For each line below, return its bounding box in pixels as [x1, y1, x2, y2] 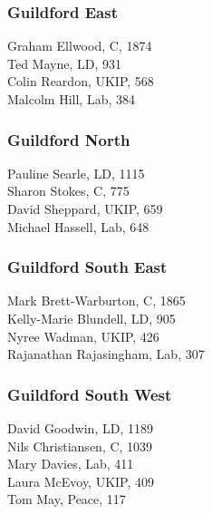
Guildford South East [7, 256, 168, 278]
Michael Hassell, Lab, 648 [7, 217, 149, 236]
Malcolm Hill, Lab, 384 [7, 90, 135, 108]
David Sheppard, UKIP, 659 [7, 199, 163, 218]
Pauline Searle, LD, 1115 [7, 163, 145, 182]
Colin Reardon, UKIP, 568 [7, 72, 154, 91]
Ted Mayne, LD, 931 [7, 53, 121, 73]
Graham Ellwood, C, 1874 [7, 36, 152, 55]
